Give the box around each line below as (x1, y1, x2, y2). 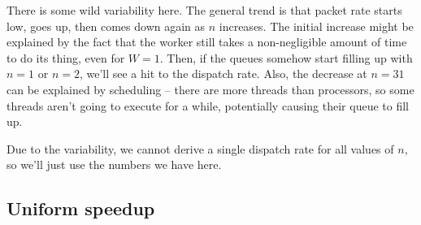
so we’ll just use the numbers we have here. (7, 156, 222, 173)
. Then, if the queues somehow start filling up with (159, 49, 413, 66)
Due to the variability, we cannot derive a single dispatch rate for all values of (7, 140, 394, 157)
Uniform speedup (7, 196, 155, 221)
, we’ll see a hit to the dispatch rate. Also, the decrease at (79, 65, 367, 82)
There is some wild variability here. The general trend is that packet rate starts (7, 2, 402, 18)
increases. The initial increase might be (219, 17, 414, 34)
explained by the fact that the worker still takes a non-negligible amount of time (7, 33, 407, 50)
